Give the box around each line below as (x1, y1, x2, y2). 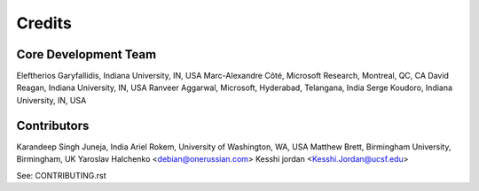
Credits (16, 13, 73, 33)
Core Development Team (16, 47, 157, 62)
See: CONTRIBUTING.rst (16, 170, 106, 180)
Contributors (16, 118, 90, 133)
